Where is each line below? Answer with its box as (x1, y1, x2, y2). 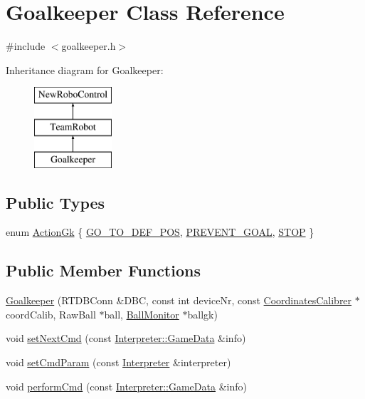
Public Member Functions (6, 259, 201, 281)
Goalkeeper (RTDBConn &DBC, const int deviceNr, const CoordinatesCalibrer (6, 293, 352, 308)
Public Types (6, 191, 105, 213)
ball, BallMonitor (104, 306, 179, 321)
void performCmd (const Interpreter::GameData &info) (6, 378, 247, 393)
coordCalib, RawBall (6, 306, 96, 321)
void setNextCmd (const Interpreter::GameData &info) (6, 331, 246, 346)
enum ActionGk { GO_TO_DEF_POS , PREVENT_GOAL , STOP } (6, 224, 314, 239)
